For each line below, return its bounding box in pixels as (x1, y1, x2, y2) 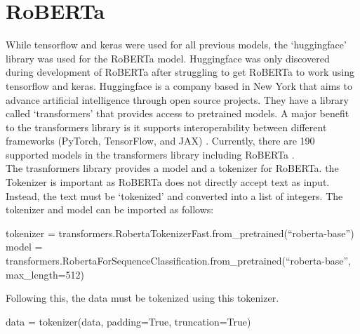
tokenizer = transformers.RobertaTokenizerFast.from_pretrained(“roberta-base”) (6, 225, 354, 240)
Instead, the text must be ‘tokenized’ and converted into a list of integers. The (6, 188, 343, 203)
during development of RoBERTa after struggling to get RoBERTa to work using (6, 65, 354, 79)
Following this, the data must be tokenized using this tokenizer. (6, 290, 279, 305)
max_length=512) (6, 267, 85, 281)
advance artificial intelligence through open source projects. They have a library (6, 92, 349, 107)
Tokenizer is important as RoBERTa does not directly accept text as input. (6, 175, 330, 189)
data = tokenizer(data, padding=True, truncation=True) (6, 314, 251, 328)
